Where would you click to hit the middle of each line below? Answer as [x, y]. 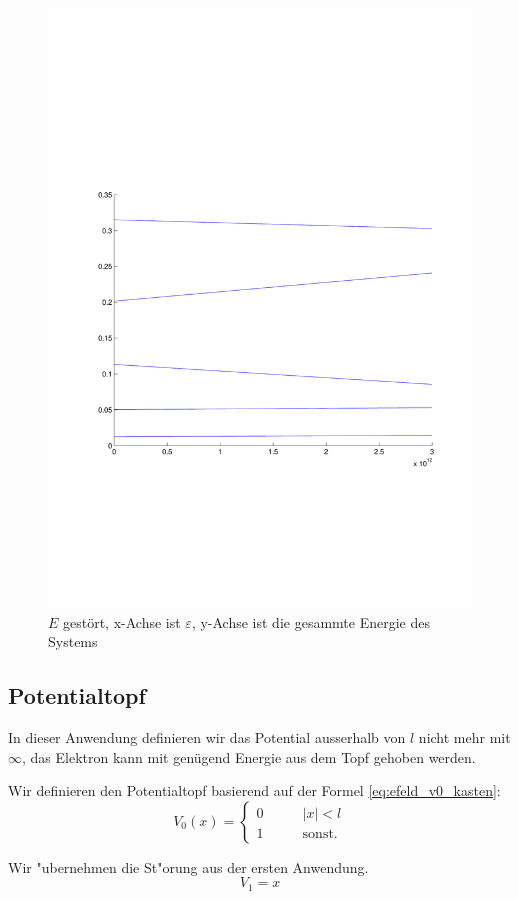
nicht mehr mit [464, 736]
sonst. [320, 833]
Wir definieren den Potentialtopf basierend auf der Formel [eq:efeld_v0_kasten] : [254, 790]
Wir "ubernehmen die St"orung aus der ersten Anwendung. [188, 866]
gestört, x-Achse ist [122, 621]
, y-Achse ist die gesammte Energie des [310, 621]
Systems [73, 641]
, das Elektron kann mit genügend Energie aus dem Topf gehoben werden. [249, 756]
